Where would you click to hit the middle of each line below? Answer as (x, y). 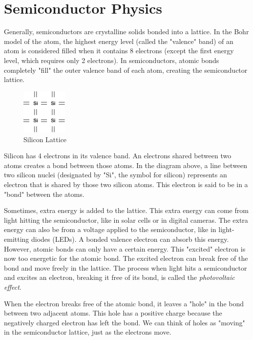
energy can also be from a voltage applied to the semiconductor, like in (110, 229)
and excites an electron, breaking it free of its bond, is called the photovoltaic (119, 277)
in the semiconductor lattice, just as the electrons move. (88, 332)
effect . (13, 287)
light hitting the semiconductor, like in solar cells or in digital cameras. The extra (126, 220)
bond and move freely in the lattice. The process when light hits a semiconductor (126, 267)
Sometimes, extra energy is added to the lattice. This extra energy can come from (126, 210)
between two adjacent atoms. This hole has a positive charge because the (113, 313)
